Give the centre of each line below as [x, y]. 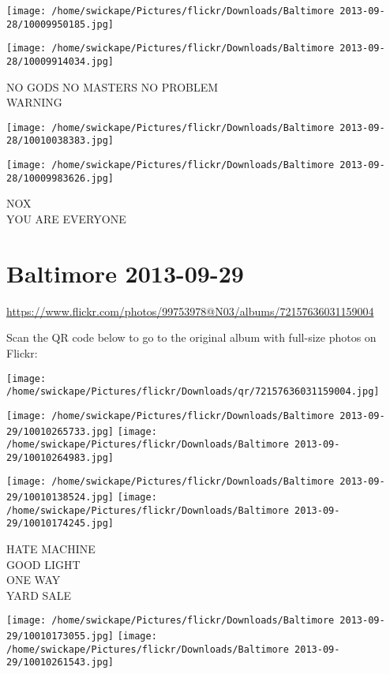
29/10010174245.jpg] [60, 524]
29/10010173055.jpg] [60, 637]
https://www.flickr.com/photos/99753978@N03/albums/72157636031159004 [190, 311]
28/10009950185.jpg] [60, 24]
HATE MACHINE [51, 549]
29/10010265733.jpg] [60, 431]
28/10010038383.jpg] [60, 141]
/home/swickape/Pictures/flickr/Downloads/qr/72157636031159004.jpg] [193, 392]
